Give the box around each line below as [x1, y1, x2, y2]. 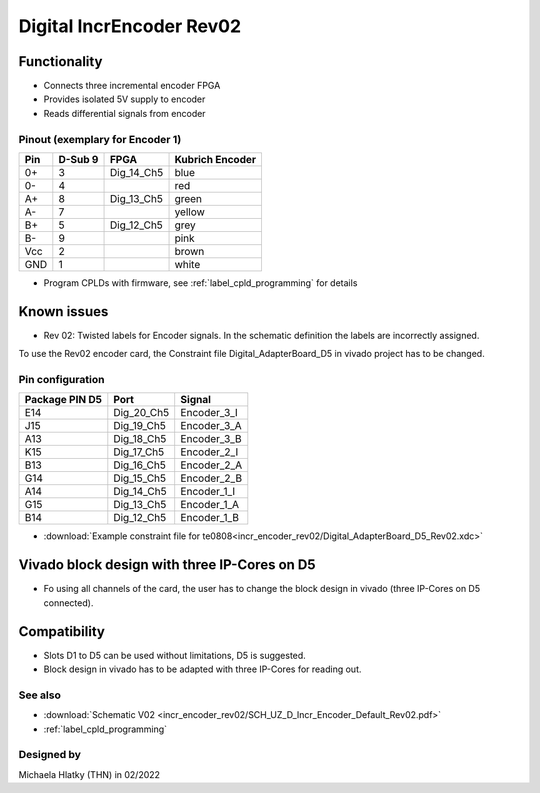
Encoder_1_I [180, 485, 236, 499]
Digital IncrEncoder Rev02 [18, 15, 242, 37]
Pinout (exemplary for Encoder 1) [18, 132, 182, 146]
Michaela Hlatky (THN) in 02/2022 [18, 768, 160, 780]
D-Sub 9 [58, 152, 99, 166]
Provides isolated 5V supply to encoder [43, 93, 206, 105]
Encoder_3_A [180, 419, 242, 433]
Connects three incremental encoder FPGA [43, 80, 221, 92]
